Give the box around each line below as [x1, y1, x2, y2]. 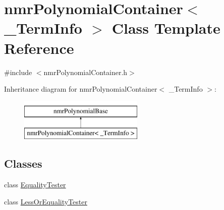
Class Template [111, 18, 220, 38]
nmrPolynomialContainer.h [43, 66, 128, 77]
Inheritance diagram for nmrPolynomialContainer [4, 84, 157, 94]
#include [4, 66, 32, 77]
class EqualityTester [4, 179, 66, 190]
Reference [4, 37, 74, 58]
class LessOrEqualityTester [4, 196, 87, 206]
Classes [4, 156, 42, 171]
